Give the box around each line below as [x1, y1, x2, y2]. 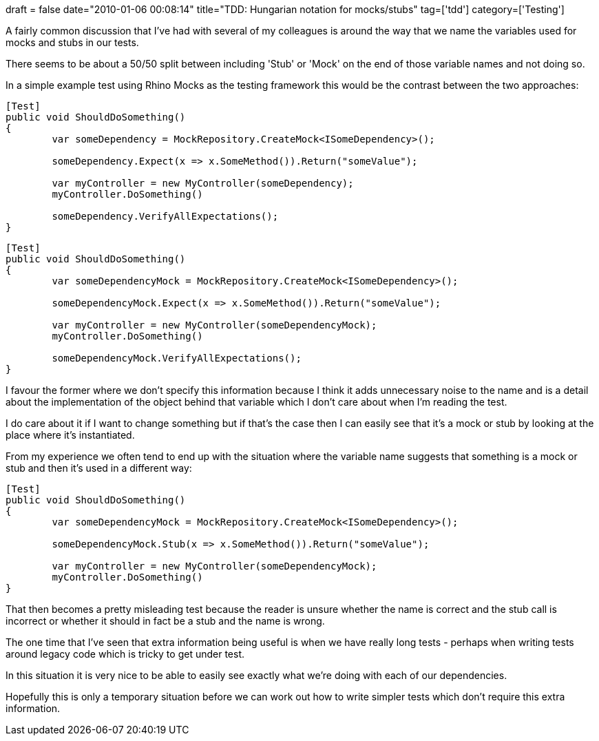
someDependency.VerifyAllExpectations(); [52, 211, 279, 222]
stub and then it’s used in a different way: [6, 462, 192, 474]
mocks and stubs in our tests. [6, 36, 139, 48]
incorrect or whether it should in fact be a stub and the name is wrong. [6, 615, 325, 627]
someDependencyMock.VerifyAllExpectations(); [52, 353, 302, 364]
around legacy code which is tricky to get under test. [6, 648, 245, 660]
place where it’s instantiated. [6, 429, 135, 441]
